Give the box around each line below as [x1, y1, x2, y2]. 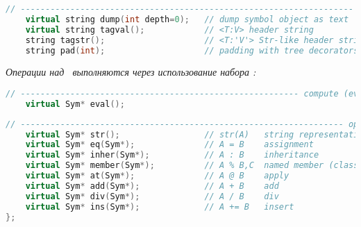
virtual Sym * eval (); [25, 99, 125, 109]
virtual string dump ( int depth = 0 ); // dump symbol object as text [25, 14, 349, 24]
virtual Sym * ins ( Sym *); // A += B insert [25, 201, 294, 212]
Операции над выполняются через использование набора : [6, 65, 256, 79]
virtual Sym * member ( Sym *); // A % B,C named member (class [25, 160, 359, 171]
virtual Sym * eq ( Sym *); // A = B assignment [25, 140, 314, 150]
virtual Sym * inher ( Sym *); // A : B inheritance [25, 150, 319, 160]
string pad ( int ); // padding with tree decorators [25, 45, 359, 56]
